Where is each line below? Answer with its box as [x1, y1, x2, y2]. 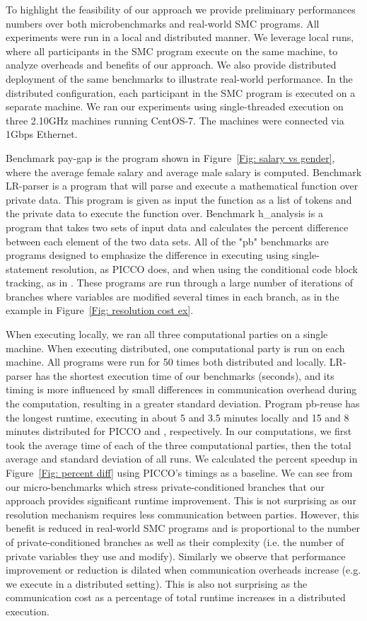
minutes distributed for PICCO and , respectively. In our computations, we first [6, 424, 352, 439]
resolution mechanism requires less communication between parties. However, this [6, 506, 359, 521]
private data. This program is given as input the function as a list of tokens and [6, 192, 352, 207]
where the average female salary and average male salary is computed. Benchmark [6, 164, 362, 179]
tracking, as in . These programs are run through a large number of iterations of [6, 275, 354, 290]
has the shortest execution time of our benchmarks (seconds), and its [35, 368, 334, 383]
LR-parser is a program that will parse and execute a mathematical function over [6, 178, 359, 193]
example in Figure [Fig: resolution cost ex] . [6, 303, 194, 318]
